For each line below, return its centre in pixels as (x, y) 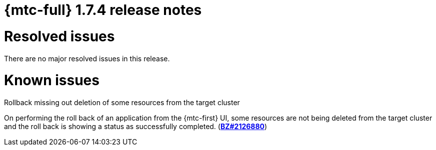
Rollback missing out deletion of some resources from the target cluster (122, 102)
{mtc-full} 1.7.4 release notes (103, 10)
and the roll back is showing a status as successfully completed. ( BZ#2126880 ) (136, 126)
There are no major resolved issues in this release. (87, 58)
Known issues (52, 80)
